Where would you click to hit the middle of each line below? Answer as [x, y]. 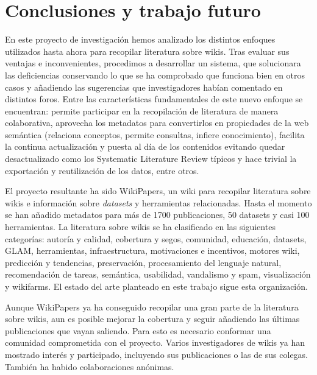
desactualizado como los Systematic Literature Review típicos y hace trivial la [151, 159]
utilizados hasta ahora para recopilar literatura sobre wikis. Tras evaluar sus [147, 51]
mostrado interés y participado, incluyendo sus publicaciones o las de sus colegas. [157, 354]
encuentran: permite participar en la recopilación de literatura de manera [142, 110]
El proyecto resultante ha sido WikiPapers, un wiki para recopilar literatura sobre [158, 191]
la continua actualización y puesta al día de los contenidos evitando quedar [145, 146]
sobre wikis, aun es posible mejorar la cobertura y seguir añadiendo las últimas [152, 319]
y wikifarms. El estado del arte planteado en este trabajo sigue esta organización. [156, 286]
